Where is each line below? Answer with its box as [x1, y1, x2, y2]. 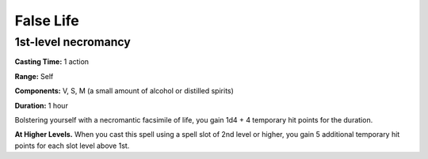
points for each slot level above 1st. [14, 141, 130, 150]
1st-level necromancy [14, 35, 131, 49]
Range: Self [14, 71, 54, 81]
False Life [14, 12, 79, 29]
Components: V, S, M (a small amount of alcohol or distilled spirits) [14, 86, 234, 96]
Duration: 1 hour [14, 100, 69, 110]
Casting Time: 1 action [14, 57, 90, 66]
